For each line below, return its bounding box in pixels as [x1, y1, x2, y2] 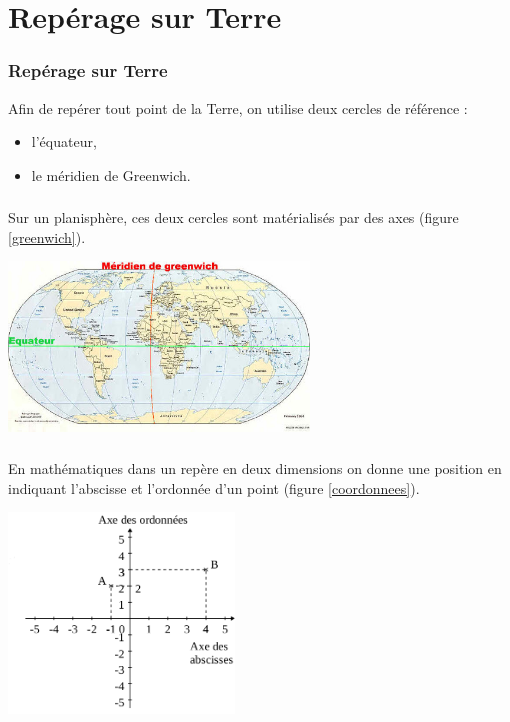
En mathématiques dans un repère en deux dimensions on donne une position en [8, 458, 502, 479]
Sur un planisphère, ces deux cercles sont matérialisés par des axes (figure [8, 207, 459, 228]
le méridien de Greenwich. [31, 164, 191, 185]
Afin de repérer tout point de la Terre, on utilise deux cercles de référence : [8, 97, 468, 118]
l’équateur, [31, 131, 97, 152]
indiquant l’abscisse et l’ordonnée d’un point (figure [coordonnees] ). [8, 477, 420, 498]
